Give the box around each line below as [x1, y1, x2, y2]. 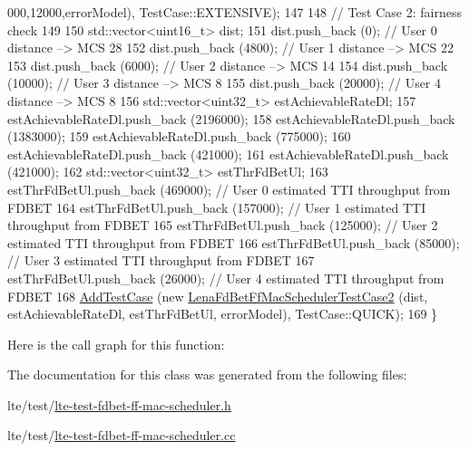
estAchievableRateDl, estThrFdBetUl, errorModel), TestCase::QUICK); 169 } [7, 304, 438, 323]
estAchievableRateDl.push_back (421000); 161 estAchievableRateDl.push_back [7, 144, 449, 163]
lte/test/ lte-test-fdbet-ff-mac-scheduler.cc [7, 426, 236, 445]
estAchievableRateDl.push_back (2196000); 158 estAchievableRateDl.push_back [7, 109, 455, 128]
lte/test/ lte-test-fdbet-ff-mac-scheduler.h [7, 395, 231, 414]
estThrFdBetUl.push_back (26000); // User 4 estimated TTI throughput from [7, 268, 445, 287]
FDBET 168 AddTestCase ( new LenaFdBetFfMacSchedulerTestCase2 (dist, [7, 286, 428, 305]
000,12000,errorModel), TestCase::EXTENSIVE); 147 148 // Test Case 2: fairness [7, 3, 462, 21]
